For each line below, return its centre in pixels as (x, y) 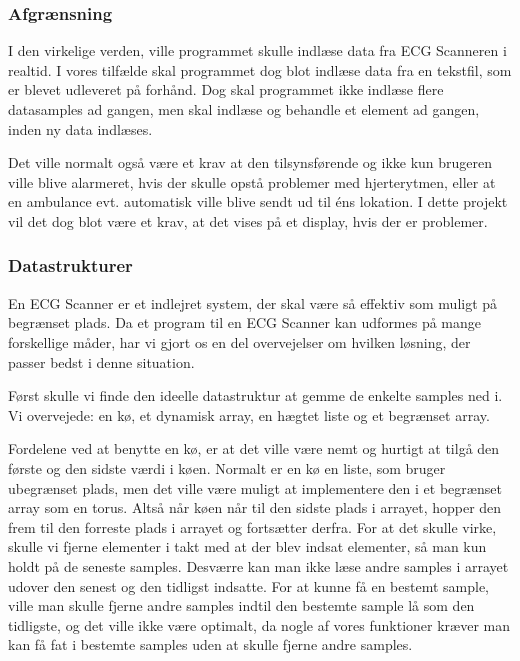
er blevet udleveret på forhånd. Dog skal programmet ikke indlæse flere (226, 89)
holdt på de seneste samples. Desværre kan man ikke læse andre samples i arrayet (258, 565)
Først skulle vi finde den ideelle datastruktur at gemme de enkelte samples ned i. (255, 395)
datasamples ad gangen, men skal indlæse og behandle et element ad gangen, (244, 109)
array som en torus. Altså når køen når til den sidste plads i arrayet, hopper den (255, 507)
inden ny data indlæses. (80, 128)
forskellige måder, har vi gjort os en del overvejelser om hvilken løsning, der (239, 341)
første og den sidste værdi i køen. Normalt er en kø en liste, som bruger (227, 467)
